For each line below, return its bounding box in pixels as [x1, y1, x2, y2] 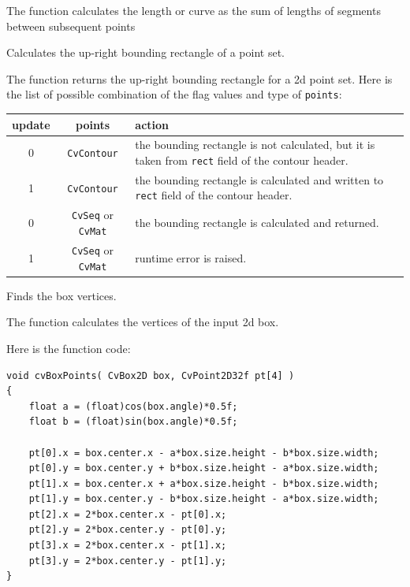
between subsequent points [6, 17, 136, 34]
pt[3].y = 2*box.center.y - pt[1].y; [28, 555, 227, 567]
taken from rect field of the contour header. [135, 151, 348, 168]
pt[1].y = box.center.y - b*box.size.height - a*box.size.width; [28, 493, 379, 505]
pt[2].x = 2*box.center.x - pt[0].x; [28, 508, 227, 520]
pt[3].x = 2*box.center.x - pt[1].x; [28, 540, 227, 552]
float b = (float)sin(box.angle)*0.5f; [28, 416, 238, 428]
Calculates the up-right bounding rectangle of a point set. [6, 44, 285, 61]
